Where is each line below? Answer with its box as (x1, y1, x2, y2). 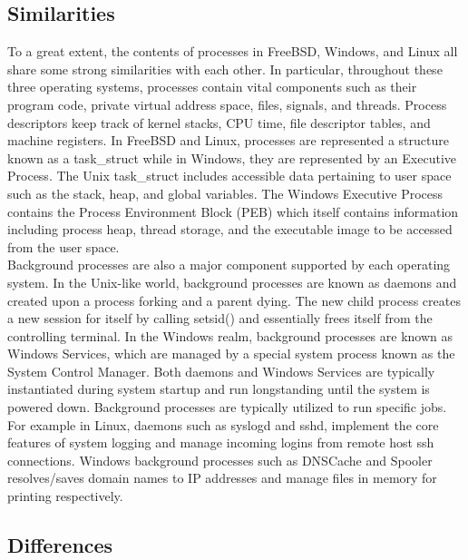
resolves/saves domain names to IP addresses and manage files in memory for (7, 468, 437, 487)
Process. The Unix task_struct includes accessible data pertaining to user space (7, 166, 452, 185)
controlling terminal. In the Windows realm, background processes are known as (7, 326, 453, 345)
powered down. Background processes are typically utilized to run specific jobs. (7, 398, 447, 417)
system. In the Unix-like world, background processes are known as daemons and (7, 272, 457, 291)
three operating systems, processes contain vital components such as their (7, 77, 417, 96)
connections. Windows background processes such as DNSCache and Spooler (7, 450, 433, 469)
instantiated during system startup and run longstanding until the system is (7, 379, 430, 398)
